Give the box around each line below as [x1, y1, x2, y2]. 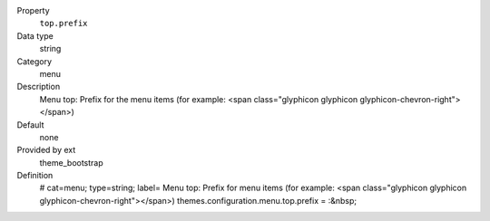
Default [16, 119, 44, 130]
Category [16, 55, 53, 67]
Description [16, 82, 61, 92]
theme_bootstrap [39, 157, 103, 168]
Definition [16, 170, 54, 181]
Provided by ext [16, 145, 76, 156]
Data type [16, 30, 54, 41]
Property [16, 5, 50, 15]
